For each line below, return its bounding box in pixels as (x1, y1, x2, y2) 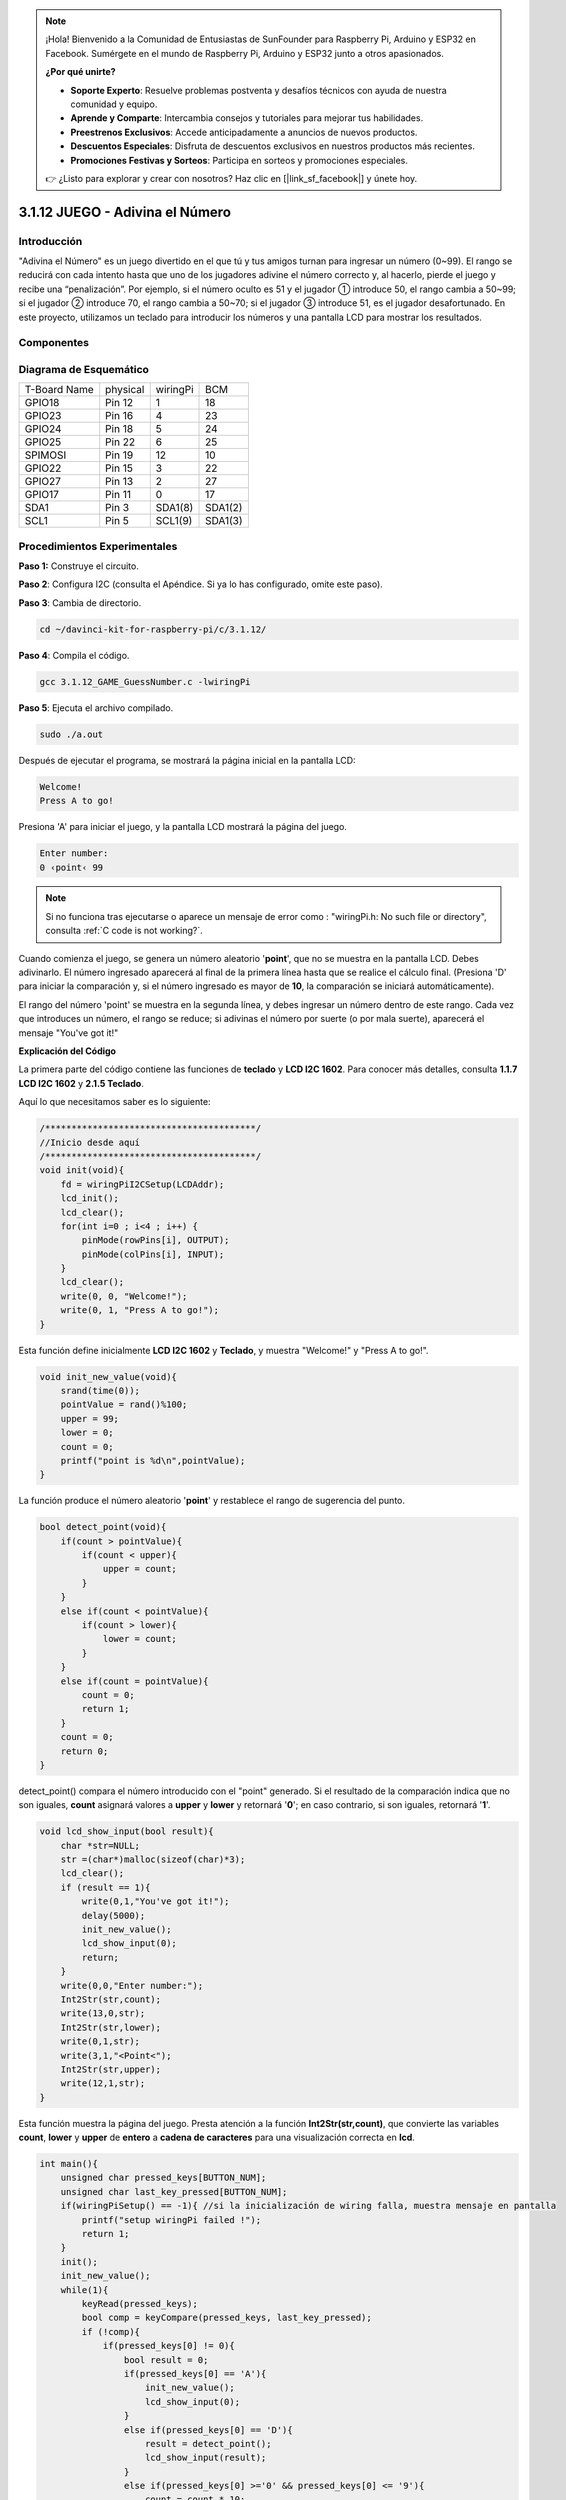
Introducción (18, 234, 83, 248)
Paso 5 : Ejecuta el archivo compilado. (18, 701, 174, 714)
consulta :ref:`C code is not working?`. (45, 925, 204, 937)
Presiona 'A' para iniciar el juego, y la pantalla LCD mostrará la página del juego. (18, 821, 347, 833)
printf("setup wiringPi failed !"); (81, 2214, 262, 2225)
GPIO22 (24, 461, 62, 475)
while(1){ (60, 2284, 109, 2295)
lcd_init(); (60, 1193, 120, 1204)
